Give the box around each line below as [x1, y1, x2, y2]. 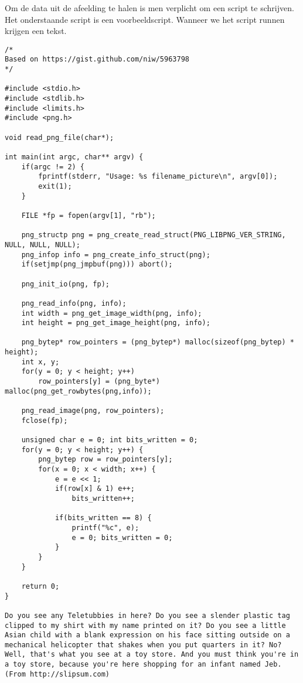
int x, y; [21, 357, 60, 366]
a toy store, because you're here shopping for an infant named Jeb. [5, 660, 282, 669]
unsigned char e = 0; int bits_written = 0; [21, 436, 198, 445]
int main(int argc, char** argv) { [5, 153, 144, 161]
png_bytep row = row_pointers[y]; [38, 455, 173, 464]
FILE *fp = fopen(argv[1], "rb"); [21, 211, 156, 220]
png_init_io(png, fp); [21, 279, 110, 288]
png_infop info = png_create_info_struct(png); [21, 250, 210, 259]
